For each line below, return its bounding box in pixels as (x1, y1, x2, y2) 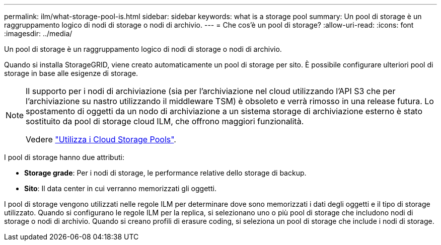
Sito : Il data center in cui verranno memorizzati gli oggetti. (24, 184, 216, 193)
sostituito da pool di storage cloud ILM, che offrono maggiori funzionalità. (26, 116, 304, 126)
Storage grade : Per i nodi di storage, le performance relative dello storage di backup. (24, 169, 307, 177)
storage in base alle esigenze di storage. (4, 69, 138, 77)
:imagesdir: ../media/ (4, 29, 72, 38)
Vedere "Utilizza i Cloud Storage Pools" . (26, 134, 176, 144)
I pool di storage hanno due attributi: (4, 153, 124, 161)
